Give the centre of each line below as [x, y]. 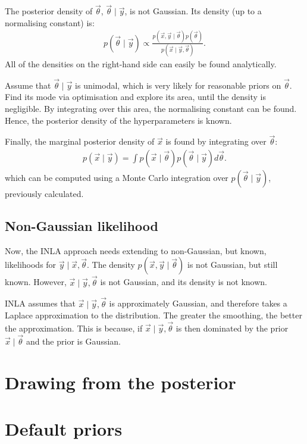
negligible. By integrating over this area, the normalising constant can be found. [151, 109]
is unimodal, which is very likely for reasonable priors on [178, 85]
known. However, [36, 282]
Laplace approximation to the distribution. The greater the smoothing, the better [153, 315]
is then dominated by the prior [232, 328]
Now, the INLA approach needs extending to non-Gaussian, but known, [136, 250]
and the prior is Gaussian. [73, 341]
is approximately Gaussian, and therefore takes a [198, 303]
